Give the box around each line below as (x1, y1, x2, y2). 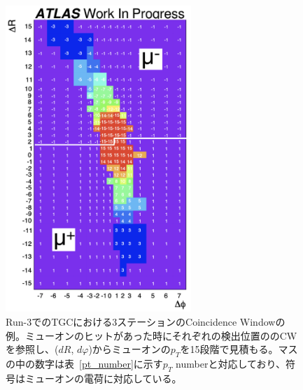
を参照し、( (6, 342, 59, 356)
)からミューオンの (88, 342, 171, 356)
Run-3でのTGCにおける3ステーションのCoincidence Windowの (6, 314, 286, 328)
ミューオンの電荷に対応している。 (24, 370, 182, 385)
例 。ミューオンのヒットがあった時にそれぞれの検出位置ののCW (6, 328, 297, 342)
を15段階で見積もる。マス (180, 342, 298, 356)
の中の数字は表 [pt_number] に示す (6, 356, 163, 370)
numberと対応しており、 (176, 356, 286, 370)
